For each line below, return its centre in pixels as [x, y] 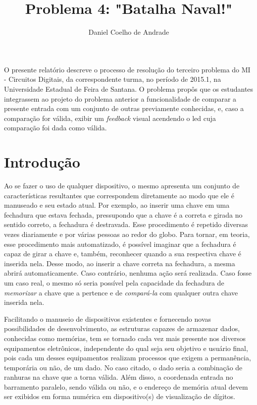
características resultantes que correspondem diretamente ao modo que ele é [119, 195]
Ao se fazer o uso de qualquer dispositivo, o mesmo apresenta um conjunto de [122, 185]
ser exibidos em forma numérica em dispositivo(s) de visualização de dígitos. [120, 396]
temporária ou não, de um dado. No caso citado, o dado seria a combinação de [123, 367]
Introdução [42, 162]
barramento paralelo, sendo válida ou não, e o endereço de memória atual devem [126, 386]
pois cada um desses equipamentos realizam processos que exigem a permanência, [128, 358]
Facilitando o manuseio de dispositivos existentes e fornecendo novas [108, 318]
